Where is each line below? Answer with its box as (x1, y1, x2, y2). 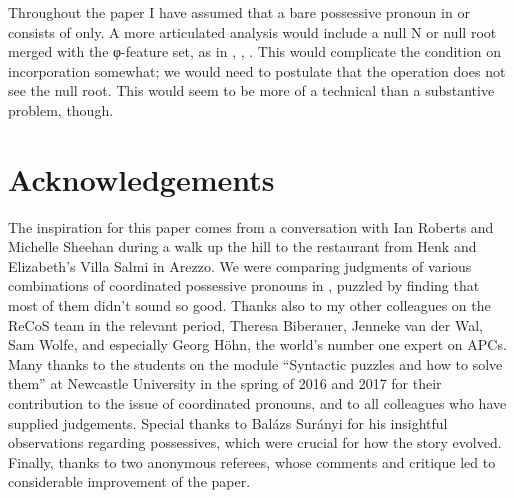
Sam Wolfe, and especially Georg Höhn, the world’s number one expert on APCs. (8, 334, 507, 355)
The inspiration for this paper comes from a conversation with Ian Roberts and (8, 216, 494, 237)
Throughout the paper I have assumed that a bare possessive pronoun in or (8, 2, 470, 22)
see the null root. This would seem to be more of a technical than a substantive (8, 80, 495, 101)
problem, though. (8, 99, 114, 120)
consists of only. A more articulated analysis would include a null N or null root (8, 21, 497, 42)
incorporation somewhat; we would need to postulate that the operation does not (8, 60, 506, 81)
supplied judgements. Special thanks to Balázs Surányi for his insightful (8, 412, 448, 433)
